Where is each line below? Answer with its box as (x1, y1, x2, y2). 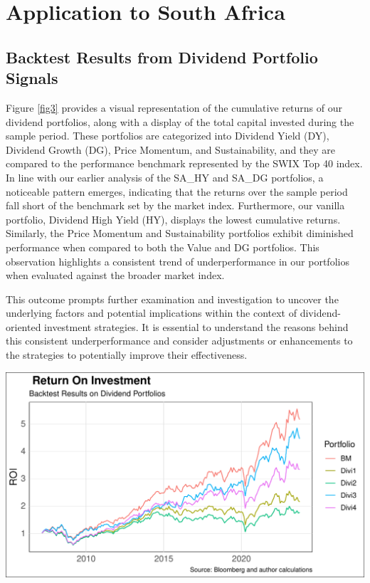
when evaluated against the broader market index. (6, 268, 225, 283)
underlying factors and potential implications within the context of (6, 305, 297, 320)
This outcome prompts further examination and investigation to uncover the (6, 291, 339, 306)
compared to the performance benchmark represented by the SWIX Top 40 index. (6, 156, 363, 171)
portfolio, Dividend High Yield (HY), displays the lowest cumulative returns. (6, 211, 341, 226)
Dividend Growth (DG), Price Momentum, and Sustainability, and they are (6, 142, 336, 157)
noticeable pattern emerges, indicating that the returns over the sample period (6, 184, 348, 199)
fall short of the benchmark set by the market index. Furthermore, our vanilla (6, 198, 345, 213)
